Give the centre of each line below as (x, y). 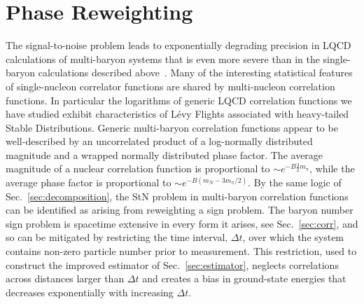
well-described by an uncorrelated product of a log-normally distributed (159, 141)
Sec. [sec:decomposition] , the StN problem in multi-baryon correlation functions (177, 196)
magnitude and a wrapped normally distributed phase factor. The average (164, 154)
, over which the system (293, 237)
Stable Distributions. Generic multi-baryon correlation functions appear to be (172, 127)
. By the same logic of (295, 182)
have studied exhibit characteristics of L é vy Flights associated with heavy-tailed (177, 114)
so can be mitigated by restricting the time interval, (117, 237)
